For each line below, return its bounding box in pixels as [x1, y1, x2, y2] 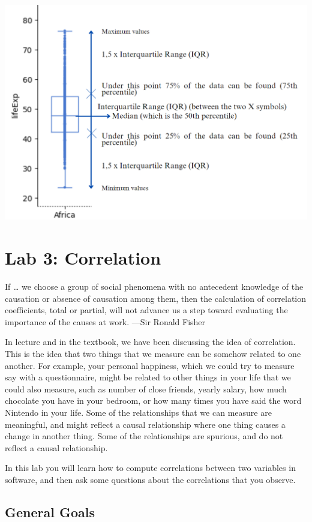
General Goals [5, 502, 95, 521]
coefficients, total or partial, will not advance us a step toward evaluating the [5, 304, 288, 316]
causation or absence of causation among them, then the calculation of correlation [5, 292, 307, 304]
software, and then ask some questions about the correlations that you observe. [5, 473, 296, 485]
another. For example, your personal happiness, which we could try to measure [5, 359, 295, 371]
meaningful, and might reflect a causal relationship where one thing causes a [5, 418, 286, 430]
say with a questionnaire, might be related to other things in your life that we [5, 371, 291, 383]
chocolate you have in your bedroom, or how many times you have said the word [5, 394, 302, 407]
